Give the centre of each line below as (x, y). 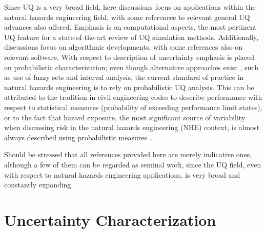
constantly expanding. (39, 185)
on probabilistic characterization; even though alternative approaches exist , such (131, 67)
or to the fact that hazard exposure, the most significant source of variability (125, 117)
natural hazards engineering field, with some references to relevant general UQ (127, 17)
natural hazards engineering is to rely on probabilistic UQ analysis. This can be (129, 87)
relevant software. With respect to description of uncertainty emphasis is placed (129, 57)
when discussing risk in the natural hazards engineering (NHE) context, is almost (132, 127)
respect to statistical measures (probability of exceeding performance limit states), (133, 107)
